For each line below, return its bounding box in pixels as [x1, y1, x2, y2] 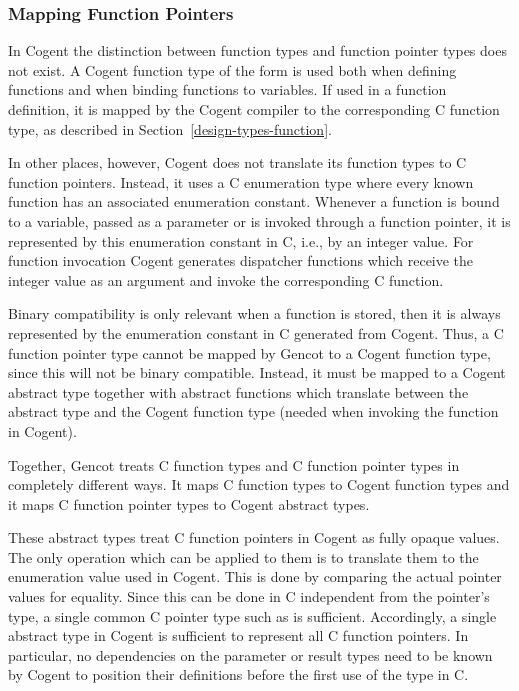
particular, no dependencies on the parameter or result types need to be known [8, 644, 493, 665]
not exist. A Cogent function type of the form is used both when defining [8, 59, 457, 80]
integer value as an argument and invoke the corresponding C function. [8, 269, 444, 290]
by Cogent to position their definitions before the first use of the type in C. [8, 664, 469, 685]
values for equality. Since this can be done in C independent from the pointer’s [8, 586, 490, 607]
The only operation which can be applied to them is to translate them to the [8, 546, 479, 567]
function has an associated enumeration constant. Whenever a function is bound [8, 191, 500, 212]
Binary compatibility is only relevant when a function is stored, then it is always [8, 303, 501, 324]
